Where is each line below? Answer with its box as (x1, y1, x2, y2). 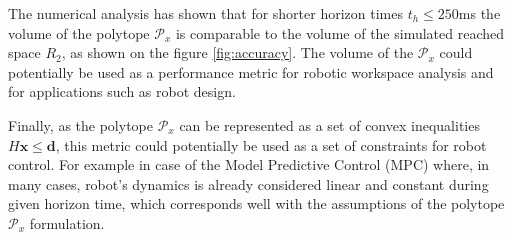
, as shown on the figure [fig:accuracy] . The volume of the (61, 42, 414, 63)
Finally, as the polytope (8, 114, 153, 135)
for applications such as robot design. (8, 81, 236, 102)
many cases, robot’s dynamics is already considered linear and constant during (8, 173, 489, 194)
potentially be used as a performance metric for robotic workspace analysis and (8, 61, 494, 82)
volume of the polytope (8, 22, 150, 43)
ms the (458, 3, 501, 23)
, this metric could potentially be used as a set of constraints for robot (55, 134, 487, 155)
